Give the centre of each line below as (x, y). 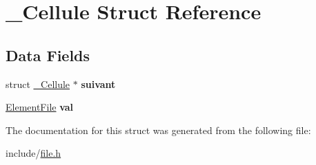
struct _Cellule (38, 84)
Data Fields (48, 55)
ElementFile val (40, 107)
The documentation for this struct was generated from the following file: (158, 130)
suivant (98, 84)
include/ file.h (33, 153)
